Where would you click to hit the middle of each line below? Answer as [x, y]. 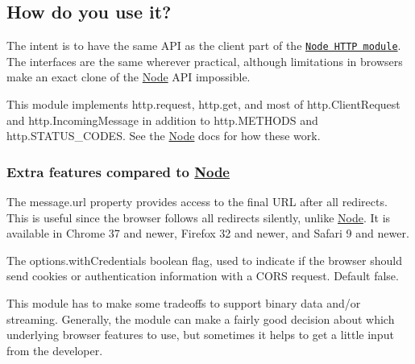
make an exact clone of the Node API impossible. [129, 77]
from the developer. [55, 350]
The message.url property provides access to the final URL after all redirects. [197, 202]
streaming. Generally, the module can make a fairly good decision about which [201, 318]
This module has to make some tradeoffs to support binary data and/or [184, 303]
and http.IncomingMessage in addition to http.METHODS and [162, 120]
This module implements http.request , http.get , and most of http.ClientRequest [203, 104]
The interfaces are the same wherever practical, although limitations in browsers [205, 61]
